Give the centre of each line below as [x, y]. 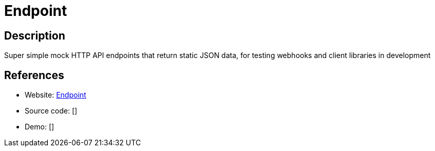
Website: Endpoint [56, 95]
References [34, 75]
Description [35, 35]
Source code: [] [51, 111]
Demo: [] [40, 127]
